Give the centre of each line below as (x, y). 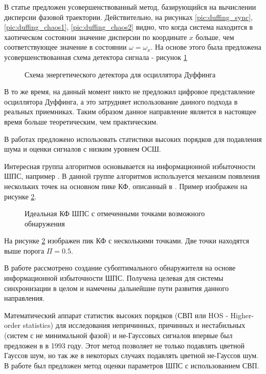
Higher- (242, 315)
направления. (25, 298)
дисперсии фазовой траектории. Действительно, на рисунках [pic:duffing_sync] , (128, 17)
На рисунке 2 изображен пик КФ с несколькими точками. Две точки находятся (127, 241)
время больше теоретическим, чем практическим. (81, 121)
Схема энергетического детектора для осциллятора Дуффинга (120, 74)
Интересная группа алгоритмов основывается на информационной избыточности (130, 166)
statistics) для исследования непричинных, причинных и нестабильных (134, 325)
